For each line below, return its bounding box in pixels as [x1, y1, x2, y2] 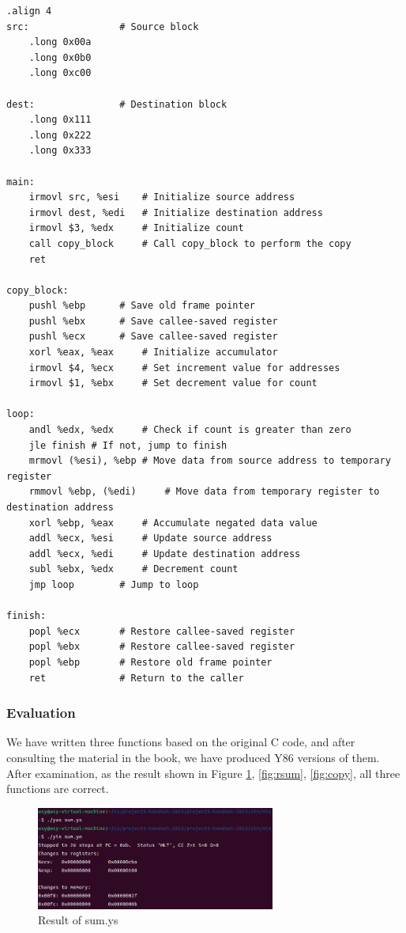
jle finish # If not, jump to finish [28, 439, 227, 451]
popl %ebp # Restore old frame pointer [28, 656, 273, 668]
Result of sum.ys [38, 912, 118, 928]
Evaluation [6, 703, 76, 723]
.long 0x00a [28, 36, 92, 48]
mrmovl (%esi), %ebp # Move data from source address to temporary [28, 455, 391, 467]
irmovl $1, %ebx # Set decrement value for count [28, 377, 318, 389]
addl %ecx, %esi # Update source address [28, 533, 273, 544]
